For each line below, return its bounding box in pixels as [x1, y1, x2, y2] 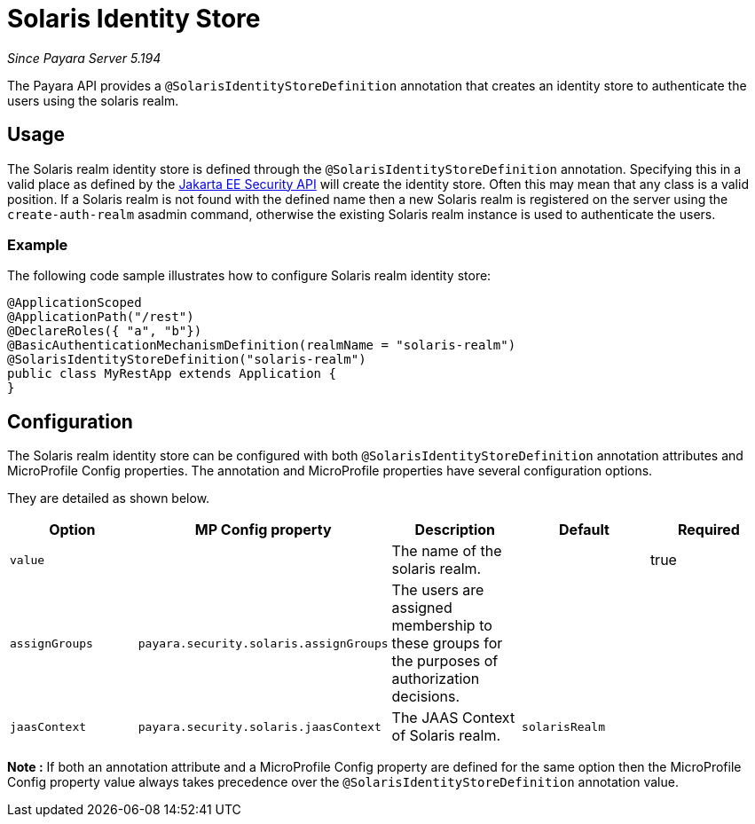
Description [414, 521, 496, 539]
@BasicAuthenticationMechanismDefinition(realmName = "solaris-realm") [7, 338, 516, 353]
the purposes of [391, 652, 499, 671]
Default [559, 521, 610, 539]
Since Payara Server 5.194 [7, 50, 161, 66]
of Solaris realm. [391, 726, 501, 745]
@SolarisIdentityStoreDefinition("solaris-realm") [7, 352, 366, 367]
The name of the [391, 542, 502, 561]
